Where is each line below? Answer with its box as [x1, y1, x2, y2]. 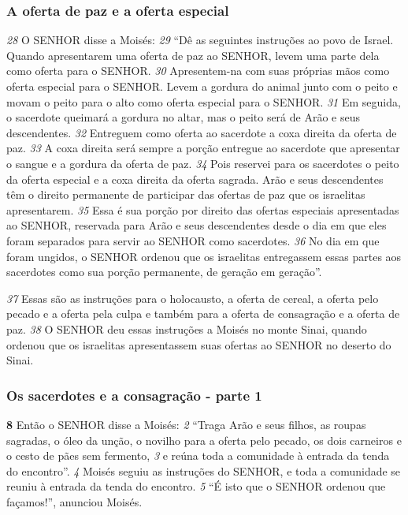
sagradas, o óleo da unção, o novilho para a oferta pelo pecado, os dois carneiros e [6, 431, 402, 448]
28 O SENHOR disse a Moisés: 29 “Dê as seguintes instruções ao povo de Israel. [6, 32, 394, 48]
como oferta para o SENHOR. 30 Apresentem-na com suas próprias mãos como [6, 62, 390, 79]
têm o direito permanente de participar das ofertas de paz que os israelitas [6, 186, 365, 203]
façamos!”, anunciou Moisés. [6, 493, 143, 509]
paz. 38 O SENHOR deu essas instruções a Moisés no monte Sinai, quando [6, 320, 367, 337]
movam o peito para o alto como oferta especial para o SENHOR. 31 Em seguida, [6, 93, 401, 110]
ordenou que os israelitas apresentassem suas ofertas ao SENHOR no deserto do [6, 336, 391, 353]
